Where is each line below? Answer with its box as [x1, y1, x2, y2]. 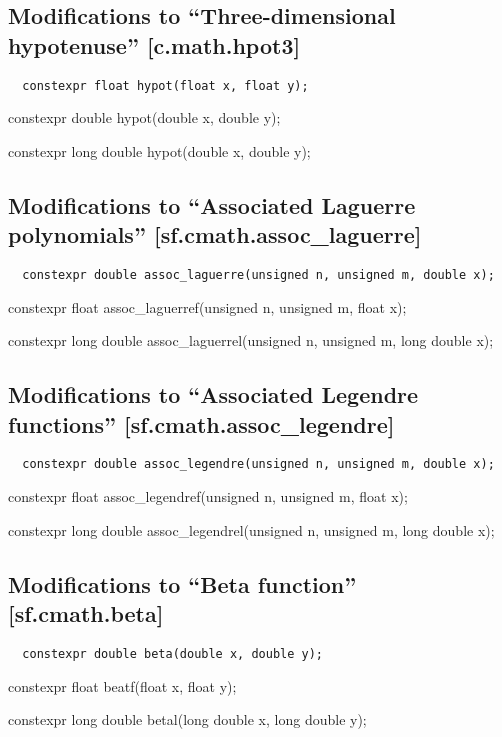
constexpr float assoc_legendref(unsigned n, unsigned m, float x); [8, 486, 408, 507]
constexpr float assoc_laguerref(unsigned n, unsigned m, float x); [8, 296, 407, 317]
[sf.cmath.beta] [8, 598, 164, 629]
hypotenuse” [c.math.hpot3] [8, 29, 301, 60]
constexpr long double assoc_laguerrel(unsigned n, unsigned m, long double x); [8, 330, 494, 351]
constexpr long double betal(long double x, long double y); [8, 709, 367, 730]
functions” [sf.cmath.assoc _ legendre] [8, 408, 395, 439]
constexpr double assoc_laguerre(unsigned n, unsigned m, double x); [22, 268, 495, 283]
